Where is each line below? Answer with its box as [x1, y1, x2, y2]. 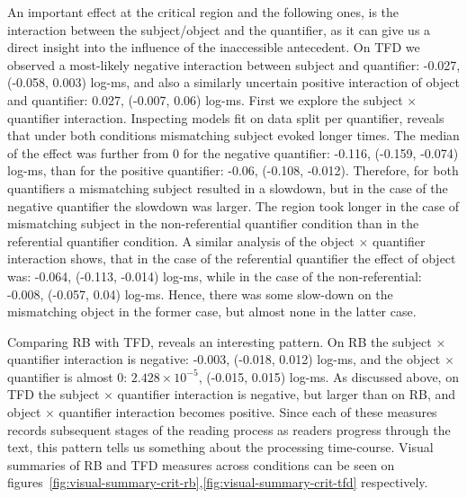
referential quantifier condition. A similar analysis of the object [7, 231, 355, 250]
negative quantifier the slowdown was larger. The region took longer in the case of [7, 196, 460, 215]
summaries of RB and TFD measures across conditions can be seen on [7, 455, 395, 474]
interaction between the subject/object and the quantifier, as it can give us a [7, 20, 431, 39]
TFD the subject [7, 385, 100, 404]
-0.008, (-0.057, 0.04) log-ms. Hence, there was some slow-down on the [7, 284, 393, 303]
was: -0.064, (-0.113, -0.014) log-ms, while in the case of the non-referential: [7, 266, 422, 285]
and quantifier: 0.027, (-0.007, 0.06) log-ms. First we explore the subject [7, 90, 403, 109]
